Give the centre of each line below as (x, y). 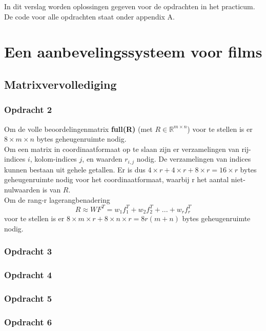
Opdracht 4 (28, 275)
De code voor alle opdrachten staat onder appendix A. (89, 16)
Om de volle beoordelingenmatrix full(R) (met (78, 129)
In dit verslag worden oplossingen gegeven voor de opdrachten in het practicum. (130, 6)
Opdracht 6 (28, 322)
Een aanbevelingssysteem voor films (133, 52)
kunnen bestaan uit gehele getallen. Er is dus (75, 169)
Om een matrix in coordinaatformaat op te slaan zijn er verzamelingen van (122, 149)
